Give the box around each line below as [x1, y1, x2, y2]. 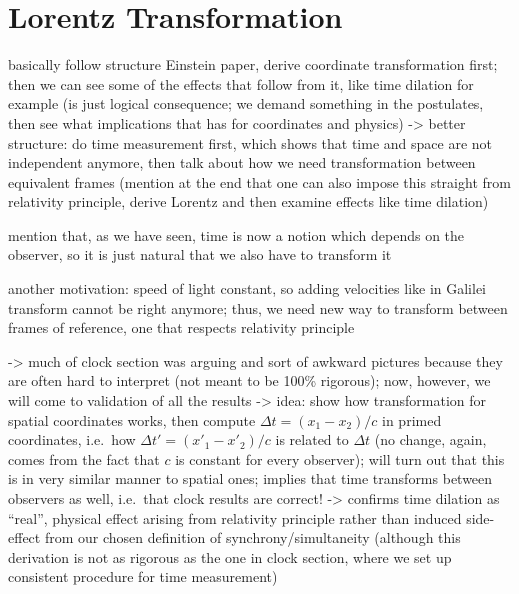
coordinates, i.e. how [8, 429, 136, 450]
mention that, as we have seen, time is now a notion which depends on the [8, 224, 465, 245]
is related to [275, 429, 349, 450]
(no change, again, [374, 429, 487, 450]
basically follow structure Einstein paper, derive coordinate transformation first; [8, 54, 498, 75]
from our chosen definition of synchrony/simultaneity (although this [44, 527, 461, 548]
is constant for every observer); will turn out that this [175, 448, 505, 469]
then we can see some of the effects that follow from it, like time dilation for [8, 73, 474, 94]
